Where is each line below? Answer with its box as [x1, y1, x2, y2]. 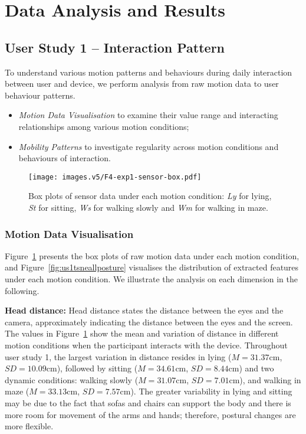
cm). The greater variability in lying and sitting [120, 385, 292, 397]
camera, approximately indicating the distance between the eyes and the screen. [5, 315, 293, 328]
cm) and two [228, 362, 274, 374]
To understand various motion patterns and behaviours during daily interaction [5, 66, 292, 78]
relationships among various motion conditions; [18, 120, 189, 132]
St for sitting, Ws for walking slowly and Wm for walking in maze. [28, 201, 268, 213]
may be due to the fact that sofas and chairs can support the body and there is [5, 396, 291, 409]
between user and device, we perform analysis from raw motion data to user [5, 77, 279, 90]
